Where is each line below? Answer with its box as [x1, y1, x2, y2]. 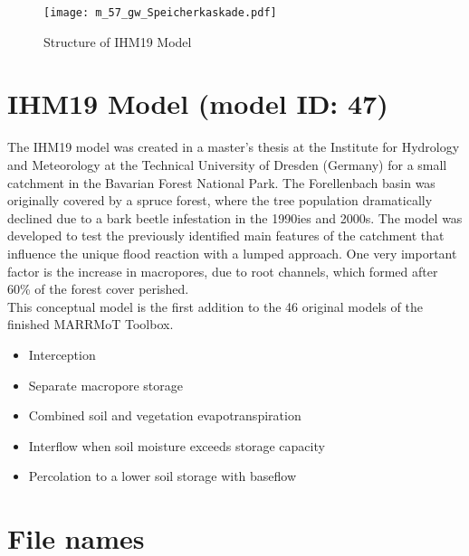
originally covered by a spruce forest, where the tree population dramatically [7, 191, 433, 210]
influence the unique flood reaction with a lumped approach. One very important [7, 243, 457, 262]
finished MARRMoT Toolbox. [7, 315, 174, 334]
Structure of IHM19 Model [43, 32, 192, 51]
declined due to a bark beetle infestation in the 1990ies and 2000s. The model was [7, 208, 463, 227]
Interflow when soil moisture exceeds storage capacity [28, 436, 325, 455]
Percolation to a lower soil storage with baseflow [28, 466, 297, 485]
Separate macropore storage [28, 375, 183, 394]
